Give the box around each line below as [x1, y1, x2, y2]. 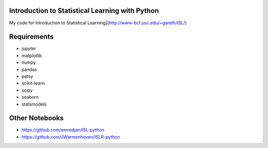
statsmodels [21, 101, 47, 107]
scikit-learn [21, 80, 45, 86]
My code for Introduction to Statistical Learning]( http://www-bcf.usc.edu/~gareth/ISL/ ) [9, 20, 187, 26]
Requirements [9, 33, 54, 41]
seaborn [21, 94, 39, 100]
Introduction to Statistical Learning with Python [9, 6, 159, 15]
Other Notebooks [9, 114, 64, 122]
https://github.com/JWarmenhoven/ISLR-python [21, 134, 120, 140]
